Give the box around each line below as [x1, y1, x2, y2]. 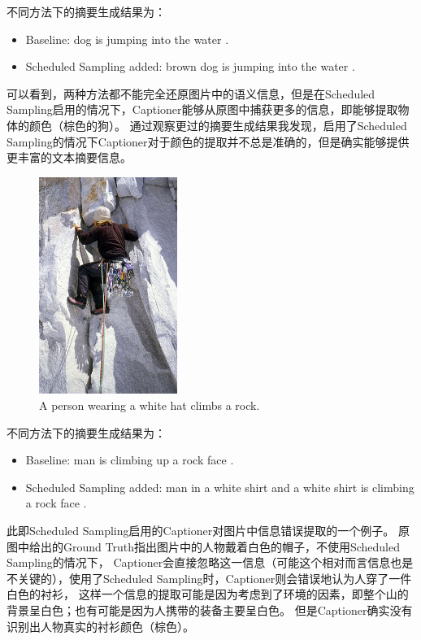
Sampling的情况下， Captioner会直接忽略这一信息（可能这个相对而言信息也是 [7, 554, 414, 571]
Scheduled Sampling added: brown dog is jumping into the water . [25, 58, 355, 75]
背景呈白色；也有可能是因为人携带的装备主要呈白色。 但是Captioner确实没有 [7, 601, 413, 618]
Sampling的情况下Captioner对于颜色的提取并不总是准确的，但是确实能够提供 [7, 133, 410, 150]
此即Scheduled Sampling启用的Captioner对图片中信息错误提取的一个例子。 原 [7, 521, 410, 538]
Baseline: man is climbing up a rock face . [25, 451, 234, 468]
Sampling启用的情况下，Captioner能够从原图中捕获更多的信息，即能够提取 [7, 101, 398, 118]
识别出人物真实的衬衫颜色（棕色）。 [7, 617, 194, 634]
